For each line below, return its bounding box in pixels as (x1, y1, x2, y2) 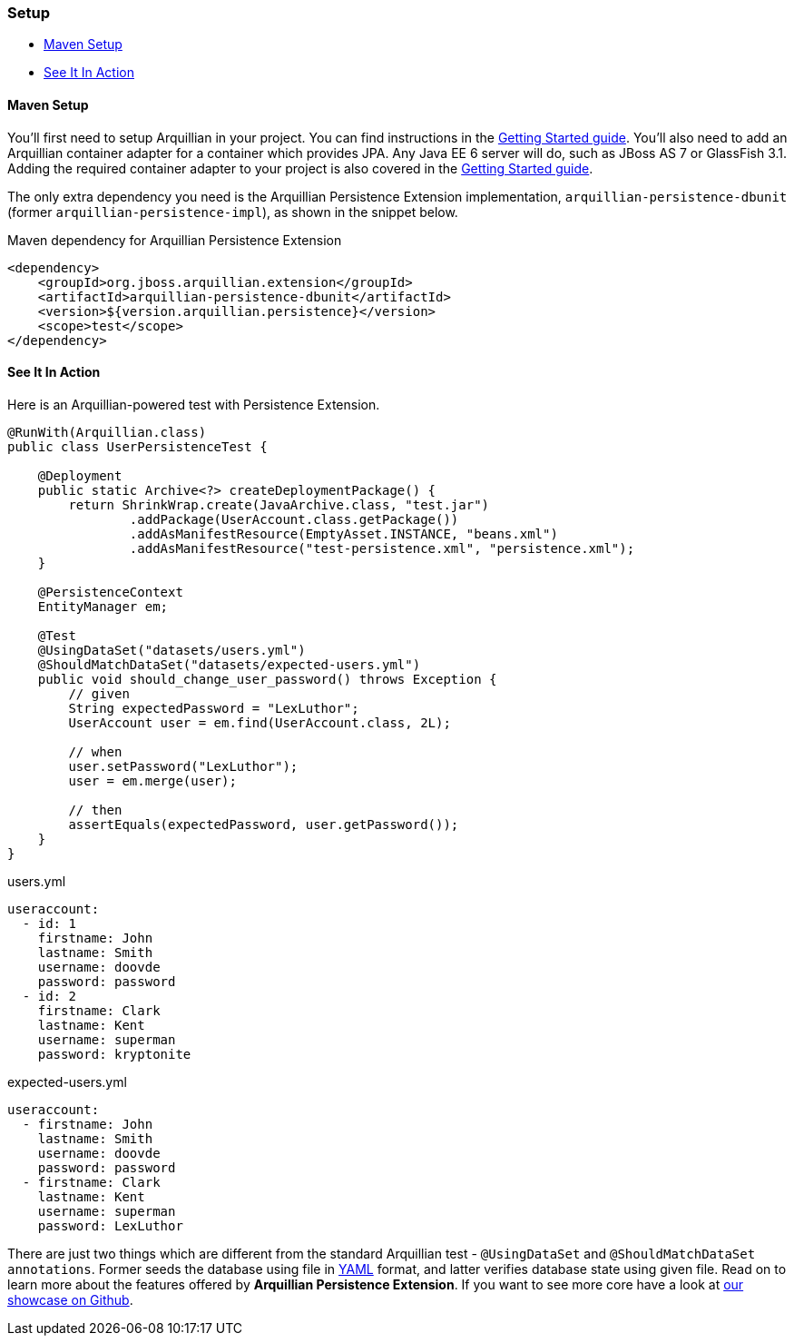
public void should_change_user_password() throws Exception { (37, 671, 497, 686)
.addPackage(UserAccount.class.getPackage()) (129, 511, 459, 527)
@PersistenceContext (37, 584, 183, 599)
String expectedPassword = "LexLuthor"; (68, 700, 359, 716)
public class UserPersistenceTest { (7, 439, 268, 454)
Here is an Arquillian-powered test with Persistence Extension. (7, 396, 380, 412)
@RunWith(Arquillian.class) (7, 424, 207, 439)
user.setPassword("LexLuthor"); (68, 758, 299, 774)
